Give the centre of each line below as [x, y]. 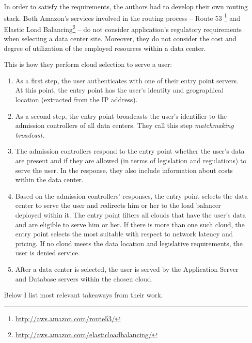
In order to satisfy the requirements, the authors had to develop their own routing [126, 6]
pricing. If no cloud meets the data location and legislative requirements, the [129, 243]
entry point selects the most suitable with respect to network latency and [124, 234]
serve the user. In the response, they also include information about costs [124, 170]
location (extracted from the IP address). [76, 100]
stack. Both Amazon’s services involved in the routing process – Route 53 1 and [122, 17]
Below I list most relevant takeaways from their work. [83, 295]
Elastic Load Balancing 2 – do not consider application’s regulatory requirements [123, 28]
